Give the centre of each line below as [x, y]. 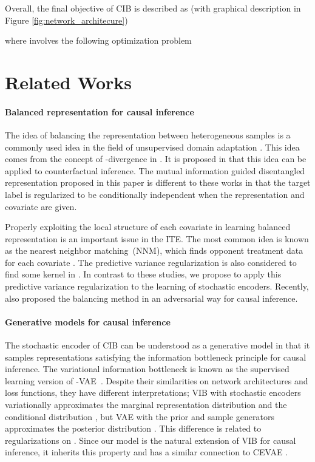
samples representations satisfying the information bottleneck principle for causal [156, 357]
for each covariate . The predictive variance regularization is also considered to [151, 262]
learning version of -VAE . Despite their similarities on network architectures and [157, 380]
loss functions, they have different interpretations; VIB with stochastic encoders [153, 392]
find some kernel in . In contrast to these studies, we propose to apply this [143, 274]
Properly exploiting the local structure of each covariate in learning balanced [148, 227]
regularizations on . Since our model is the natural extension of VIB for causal [151, 440]
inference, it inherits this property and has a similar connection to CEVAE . [147, 452]
